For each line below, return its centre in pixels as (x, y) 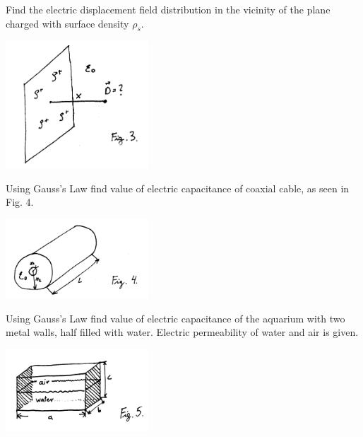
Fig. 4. (20, 202)
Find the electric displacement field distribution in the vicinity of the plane (168, 9)
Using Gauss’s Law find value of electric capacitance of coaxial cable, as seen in (178, 188)
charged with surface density (67, 23)
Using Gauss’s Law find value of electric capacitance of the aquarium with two (175, 318)
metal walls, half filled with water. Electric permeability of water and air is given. (182, 332)
